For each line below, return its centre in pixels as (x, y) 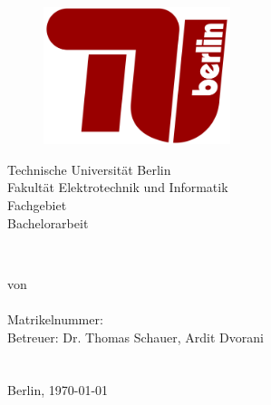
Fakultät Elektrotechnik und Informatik (118, 187)
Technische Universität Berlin (89, 169)
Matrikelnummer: (55, 318)
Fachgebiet (37, 204)
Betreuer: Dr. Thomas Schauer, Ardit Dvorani (135, 337)
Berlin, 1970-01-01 (58, 390)
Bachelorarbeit (48, 222)
